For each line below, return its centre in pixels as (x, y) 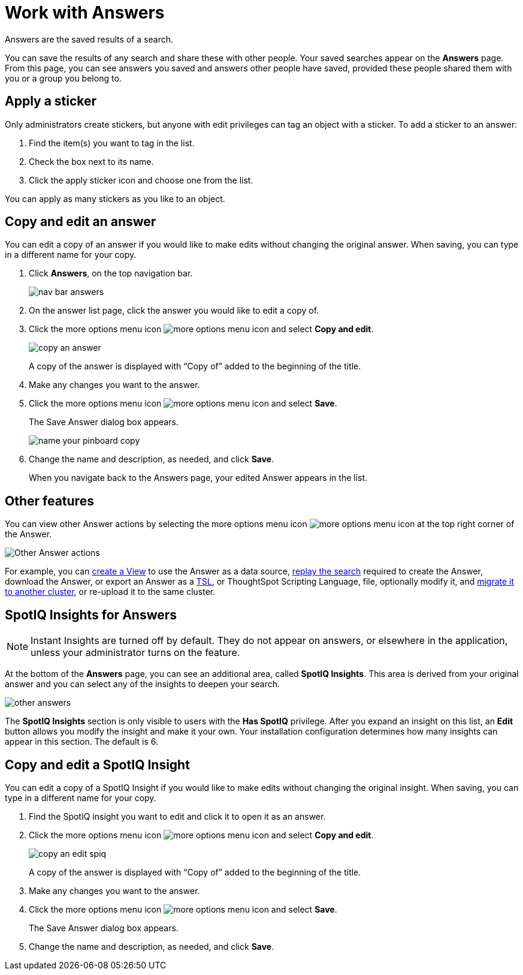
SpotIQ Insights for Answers (91, 615)
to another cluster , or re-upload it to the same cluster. (110, 592)
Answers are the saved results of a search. (89, 39)
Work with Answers (85, 13)
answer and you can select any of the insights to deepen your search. (143, 684)
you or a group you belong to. (63, 78)
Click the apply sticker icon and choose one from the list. (141, 180)
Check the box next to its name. (91, 161)
